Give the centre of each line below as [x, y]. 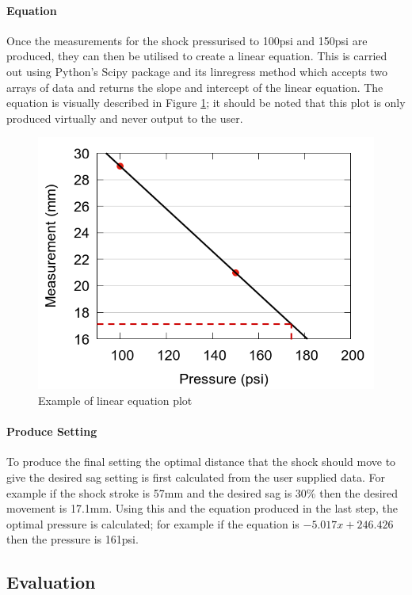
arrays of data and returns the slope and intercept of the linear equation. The [195, 87]
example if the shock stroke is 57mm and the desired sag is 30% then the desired [202, 492]
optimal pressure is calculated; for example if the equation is [153, 523]
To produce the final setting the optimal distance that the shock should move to [201, 462]
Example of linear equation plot [115, 400]
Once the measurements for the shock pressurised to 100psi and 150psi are [187, 40]
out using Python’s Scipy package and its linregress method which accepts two [197, 71]
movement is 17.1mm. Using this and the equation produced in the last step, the [202, 508]
